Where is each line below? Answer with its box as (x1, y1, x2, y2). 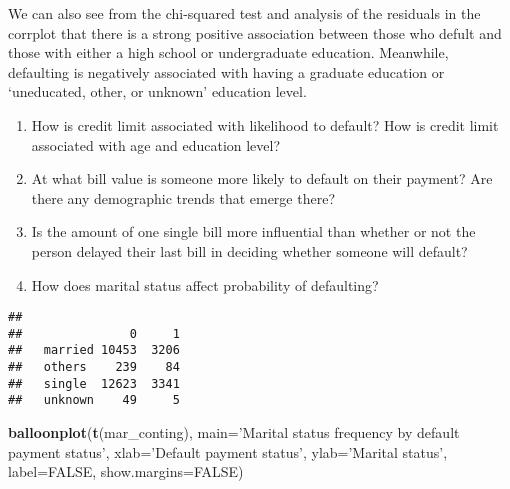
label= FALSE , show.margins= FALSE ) (8, 461, 244, 482)
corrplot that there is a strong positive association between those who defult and (8, 22, 502, 43)
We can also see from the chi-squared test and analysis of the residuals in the (8, 3, 481, 23)
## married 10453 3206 (8, 343, 180, 358)
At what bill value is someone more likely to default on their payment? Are (31, 168, 493, 189)
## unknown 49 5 (8, 393, 180, 408)
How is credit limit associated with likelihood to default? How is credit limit (31, 114, 499, 135)
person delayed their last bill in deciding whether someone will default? (31, 240, 468, 261)
